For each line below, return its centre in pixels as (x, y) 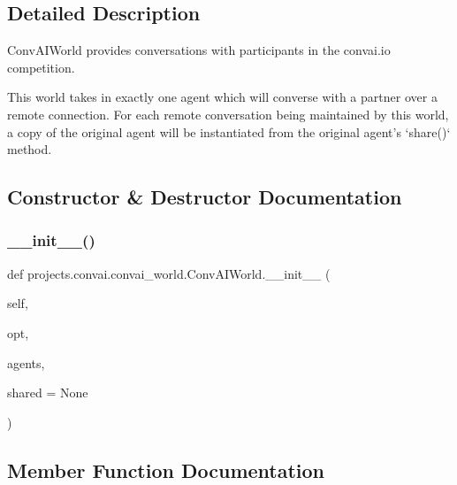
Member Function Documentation (166, 470)
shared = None (48, 393)
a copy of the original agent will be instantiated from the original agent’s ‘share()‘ (229, 131)
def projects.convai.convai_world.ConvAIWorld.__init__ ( (169, 273)
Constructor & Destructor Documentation (205, 197)
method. (30, 149)
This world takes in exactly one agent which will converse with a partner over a (222, 97)
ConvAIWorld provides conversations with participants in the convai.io (199, 50)
